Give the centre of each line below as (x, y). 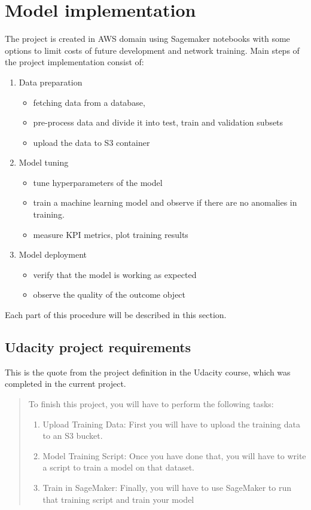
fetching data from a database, (89, 102)
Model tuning (44, 162)
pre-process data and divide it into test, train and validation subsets (158, 122)
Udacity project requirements (98, 347)
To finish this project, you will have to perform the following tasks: (151, 404)
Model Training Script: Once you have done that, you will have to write (174, 455)
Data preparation (51, 82)
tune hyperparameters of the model (98, 182)
